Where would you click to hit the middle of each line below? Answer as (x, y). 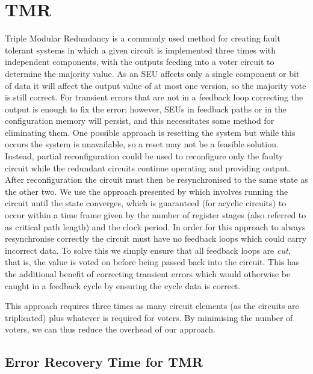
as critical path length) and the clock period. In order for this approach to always (155, 226)
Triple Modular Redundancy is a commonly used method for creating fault (143, 38)
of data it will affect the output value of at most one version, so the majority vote (156, 85)
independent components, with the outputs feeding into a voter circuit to (140, 62)
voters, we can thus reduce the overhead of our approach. (110, 329)
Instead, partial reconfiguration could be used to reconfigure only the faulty (144, 156)
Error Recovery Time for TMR (104, 362)
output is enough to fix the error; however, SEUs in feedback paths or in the (146, 109)
